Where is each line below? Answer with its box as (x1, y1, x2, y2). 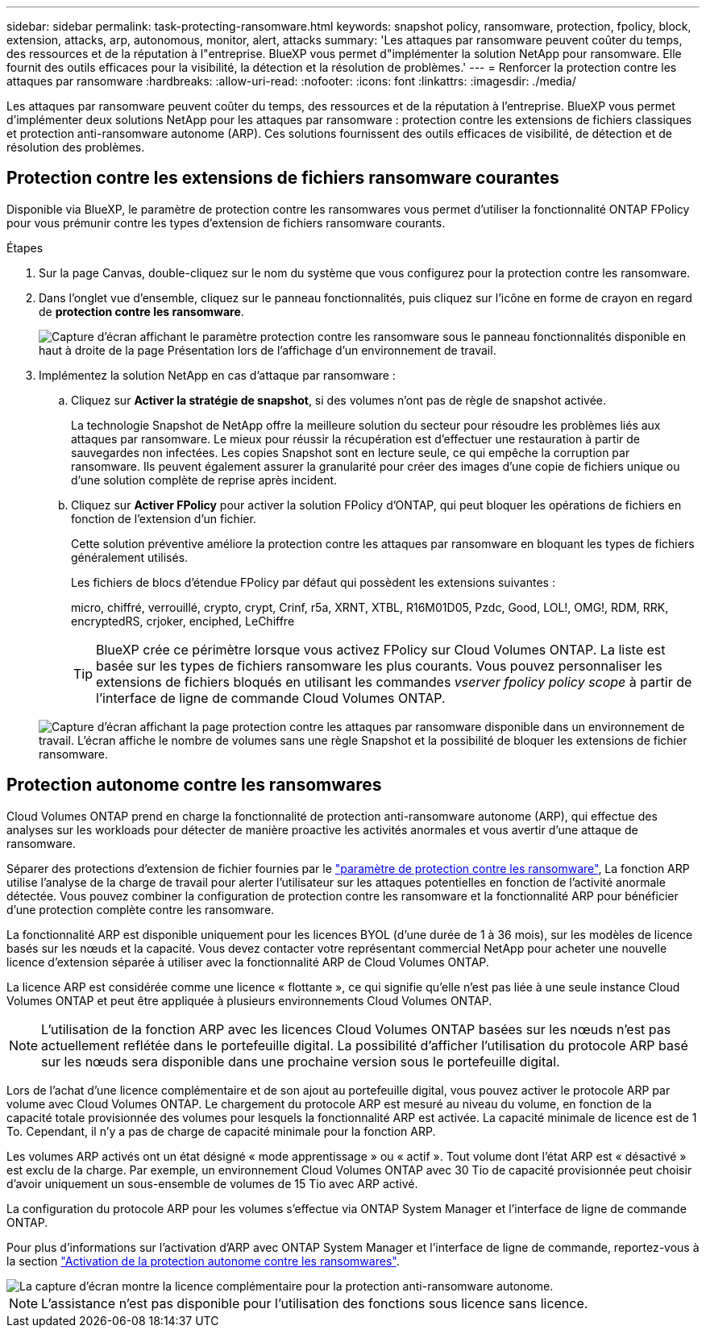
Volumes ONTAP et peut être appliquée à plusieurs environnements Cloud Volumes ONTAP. (6, 993, 492, 1008)
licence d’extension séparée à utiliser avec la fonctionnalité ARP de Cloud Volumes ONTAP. (6, 954, 489, 969)
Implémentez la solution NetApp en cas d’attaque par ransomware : (39, 368, 396, 382)
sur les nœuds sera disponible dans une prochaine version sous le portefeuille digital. (41, 1053, 560, 1070)
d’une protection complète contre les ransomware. (6, 902, 275, 916)
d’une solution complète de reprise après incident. (71, 472, 338, 487)
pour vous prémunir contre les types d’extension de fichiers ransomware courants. (6, 215, 446, 230)
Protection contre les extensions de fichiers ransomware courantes (6, 168, 559, 189)
